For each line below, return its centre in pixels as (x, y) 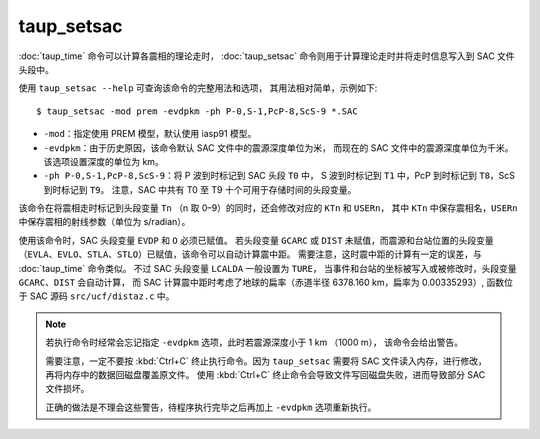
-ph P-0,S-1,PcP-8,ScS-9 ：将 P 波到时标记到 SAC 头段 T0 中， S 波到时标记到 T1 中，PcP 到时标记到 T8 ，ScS (279, 176)
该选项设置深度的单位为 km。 (103, 161)
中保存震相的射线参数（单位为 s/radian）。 (104, 222)
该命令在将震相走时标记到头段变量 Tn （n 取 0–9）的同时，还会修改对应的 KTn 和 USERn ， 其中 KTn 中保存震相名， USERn (268, 208)
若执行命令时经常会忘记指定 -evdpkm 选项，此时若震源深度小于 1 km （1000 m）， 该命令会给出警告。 (254, 342)
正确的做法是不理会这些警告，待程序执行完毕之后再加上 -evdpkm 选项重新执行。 (211, 407)
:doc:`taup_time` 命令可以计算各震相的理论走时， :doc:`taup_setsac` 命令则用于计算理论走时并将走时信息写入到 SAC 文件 (266, 56)
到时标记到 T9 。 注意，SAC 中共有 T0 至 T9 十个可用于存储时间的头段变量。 (200, 189)
